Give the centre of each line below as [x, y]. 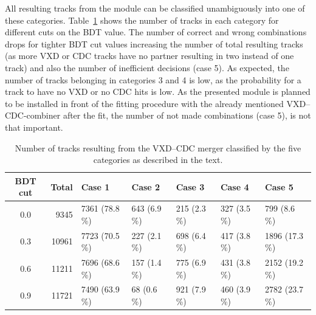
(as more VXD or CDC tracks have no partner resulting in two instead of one [149, 56]
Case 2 [146, 186]
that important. [34, 127]
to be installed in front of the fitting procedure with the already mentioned [144, 103]
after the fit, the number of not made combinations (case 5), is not [187, 115]
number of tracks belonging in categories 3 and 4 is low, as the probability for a [153, 79]
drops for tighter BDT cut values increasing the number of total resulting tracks [154, 43]
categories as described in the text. [158, 160]
